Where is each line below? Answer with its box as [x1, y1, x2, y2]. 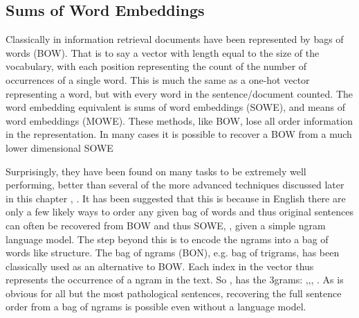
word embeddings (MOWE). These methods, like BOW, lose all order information [6, 113, 353, 127]
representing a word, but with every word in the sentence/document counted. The [6, 86, 353, 100]
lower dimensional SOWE [6, 140, 113, 154]
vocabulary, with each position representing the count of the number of [6, 59, 307, 73]
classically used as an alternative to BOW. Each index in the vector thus [6, 258, 314, 273]
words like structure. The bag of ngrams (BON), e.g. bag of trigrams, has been [6, 245, 340, 260]
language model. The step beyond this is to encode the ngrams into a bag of [6, 231, 329, 246]
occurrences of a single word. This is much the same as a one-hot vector [6, 72, 310, 87]
